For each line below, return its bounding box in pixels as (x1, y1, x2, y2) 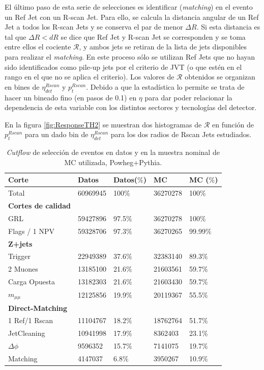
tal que (5, 31, 26, 42)
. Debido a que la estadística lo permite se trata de (86, 81, 245, 92)
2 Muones (8, 263, 38, 274)
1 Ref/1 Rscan (8, 315, 53, 326)
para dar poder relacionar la (144, 92, 232, 102)
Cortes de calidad (8, 200, 71, 210)
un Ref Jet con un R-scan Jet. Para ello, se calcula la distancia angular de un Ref (5, 11, 259, 22)
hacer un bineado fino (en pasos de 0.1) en (5, 92, 137, 102)
